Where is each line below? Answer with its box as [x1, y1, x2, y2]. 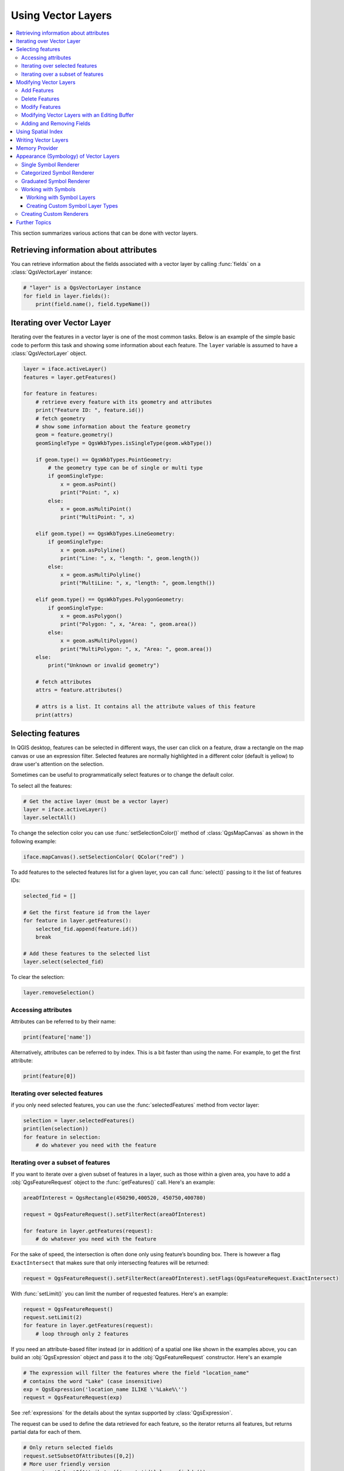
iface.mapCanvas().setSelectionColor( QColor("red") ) [23, 853, 184, 860]
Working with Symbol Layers [26, 194, 96, 201]
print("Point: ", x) [60, 489, 120, 496]
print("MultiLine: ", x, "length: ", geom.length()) [60, 580, 215, 587]
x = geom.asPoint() [60, 481, 117, 488]
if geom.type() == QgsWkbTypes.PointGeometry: [35, 456, 173, 463]
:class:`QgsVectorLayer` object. [11, 350, 87, 357]
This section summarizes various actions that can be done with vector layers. [11, 229, 198, 237]
